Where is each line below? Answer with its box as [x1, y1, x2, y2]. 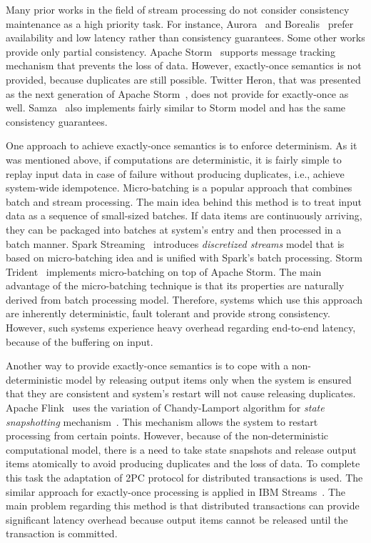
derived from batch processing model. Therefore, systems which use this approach [6, 292, 363, 307]
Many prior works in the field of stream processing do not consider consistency [6, 2, 350, 16]
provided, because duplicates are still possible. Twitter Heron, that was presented [6, 71, 361, 86]
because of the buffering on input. [6, 334, 153, 349]
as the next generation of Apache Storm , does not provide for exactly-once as [6, 86, 349, 101]
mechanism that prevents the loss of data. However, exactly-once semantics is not [6, 58, 362, 73]
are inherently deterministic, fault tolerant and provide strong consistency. [6, 306, 330, 321]
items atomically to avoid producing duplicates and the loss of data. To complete [6, 456, 360, 471]
